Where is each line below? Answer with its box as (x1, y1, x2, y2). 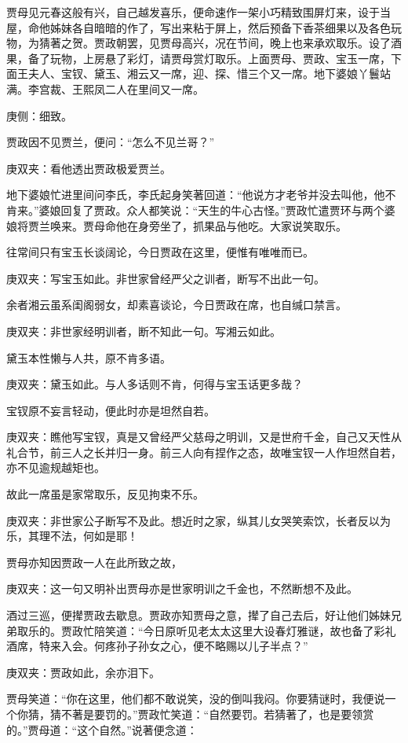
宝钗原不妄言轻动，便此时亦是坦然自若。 (6, 402, 215, 418)
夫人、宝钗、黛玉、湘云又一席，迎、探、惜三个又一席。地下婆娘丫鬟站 (27, 65, 391, 82)
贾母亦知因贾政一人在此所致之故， (6, 554, 182, 570)
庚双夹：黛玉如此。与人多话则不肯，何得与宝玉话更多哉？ (6, 376, 303, 392)
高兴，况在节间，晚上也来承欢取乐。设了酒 (181, 35, 402, 51)
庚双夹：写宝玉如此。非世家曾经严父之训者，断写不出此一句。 (6, 270, 325, 286)
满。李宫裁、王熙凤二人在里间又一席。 (6, 80, 204, 97)
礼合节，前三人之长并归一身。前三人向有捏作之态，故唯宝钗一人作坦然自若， (6, 443, 402, 460)
